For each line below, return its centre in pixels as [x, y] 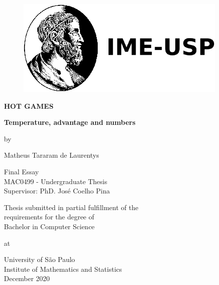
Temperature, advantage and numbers [70, 122]
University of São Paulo [40, 259]
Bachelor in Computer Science [49, 226]
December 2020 [27, 278]
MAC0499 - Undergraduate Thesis [56, 181]
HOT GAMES [29, 106]
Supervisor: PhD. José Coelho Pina [57, 191]
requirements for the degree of [49, 217]
